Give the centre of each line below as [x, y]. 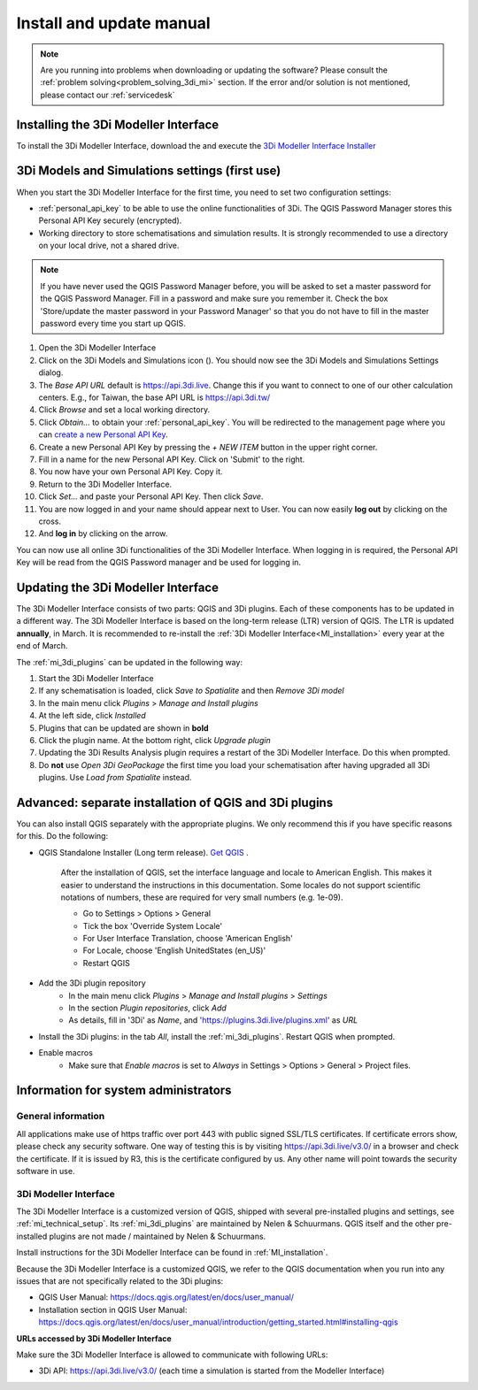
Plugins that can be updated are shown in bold [123, 728]
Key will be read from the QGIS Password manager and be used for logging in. [158, 563]
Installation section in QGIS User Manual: [113, 1309]
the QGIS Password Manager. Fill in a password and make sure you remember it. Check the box [214, 299]
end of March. [42, 646]
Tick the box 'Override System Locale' [153, 925]
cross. [50, 521]
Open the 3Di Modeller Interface [97, 348]
